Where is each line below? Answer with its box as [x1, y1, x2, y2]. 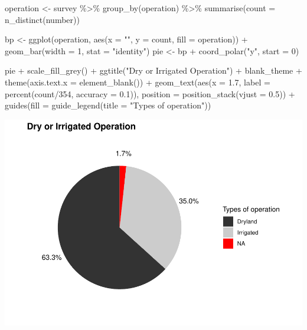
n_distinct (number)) [5, 13, 80, 25]
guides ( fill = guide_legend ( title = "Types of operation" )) [5, 99, 211, 111]
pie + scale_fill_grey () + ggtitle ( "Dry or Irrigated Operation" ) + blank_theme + [5, 64, 302, 77]
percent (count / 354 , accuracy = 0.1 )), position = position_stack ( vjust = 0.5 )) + [5, 87, 295, 100]
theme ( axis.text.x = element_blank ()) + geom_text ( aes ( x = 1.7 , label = [5, 75, 270, 88]
